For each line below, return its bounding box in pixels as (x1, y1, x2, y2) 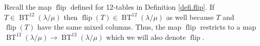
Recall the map (4, 2, 52, 12)
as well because (166, 11, 214, 22)
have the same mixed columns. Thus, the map (37, 21, 182, 32)
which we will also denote (106, 31, 186, 42)
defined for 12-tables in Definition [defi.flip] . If (70, 2, 214, 12)
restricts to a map (200, 21, 256, 32)
